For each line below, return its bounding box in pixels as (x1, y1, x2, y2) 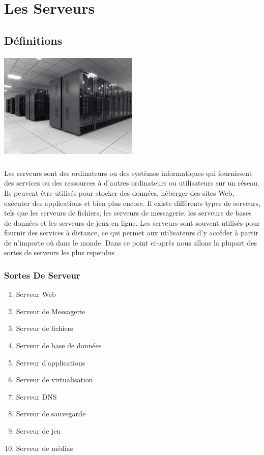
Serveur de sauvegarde (16, 408, 86, 419)
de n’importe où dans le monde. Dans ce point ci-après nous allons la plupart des (4, 237, 257, 248)
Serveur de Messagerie (16, 306, 85, 316)
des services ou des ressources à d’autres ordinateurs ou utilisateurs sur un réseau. (4, 177, 259, 188)
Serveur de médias (16, 442, 73, 453)
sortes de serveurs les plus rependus (4, 247, 115, 258)
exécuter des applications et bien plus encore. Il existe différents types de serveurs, (4, 197, 260, 208)
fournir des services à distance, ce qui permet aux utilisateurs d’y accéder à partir (4, 227, 259, 238)
